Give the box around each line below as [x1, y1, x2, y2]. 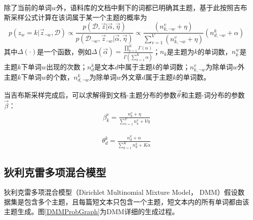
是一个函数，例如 [37, 46, 92, 56]
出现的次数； [46, 61, 88, 71]
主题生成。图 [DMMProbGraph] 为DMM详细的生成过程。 [4, 206, 179, 216]
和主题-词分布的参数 [181, 90, 245, 100]
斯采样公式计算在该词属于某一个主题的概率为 [4, 12, 147, 22]
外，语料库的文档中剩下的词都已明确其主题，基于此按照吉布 [56, 2, 248, 12]
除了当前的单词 [4, 2, 52, 12]
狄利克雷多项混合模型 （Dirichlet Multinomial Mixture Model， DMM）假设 [4, 187, 238, 197]
